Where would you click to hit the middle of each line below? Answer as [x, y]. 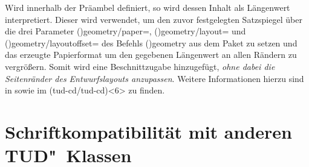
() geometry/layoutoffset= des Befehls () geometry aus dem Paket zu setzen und [151, 43]
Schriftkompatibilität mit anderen [148, 131]
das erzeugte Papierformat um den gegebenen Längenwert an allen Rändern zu [151, 55]
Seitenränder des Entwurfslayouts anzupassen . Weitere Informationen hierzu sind [154, 78]
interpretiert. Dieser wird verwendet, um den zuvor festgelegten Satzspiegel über [154, 19]
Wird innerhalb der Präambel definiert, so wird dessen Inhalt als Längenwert [148, 7]
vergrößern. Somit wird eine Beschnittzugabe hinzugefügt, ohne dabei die [140, 66]
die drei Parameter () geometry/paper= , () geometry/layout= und [125, 31]
